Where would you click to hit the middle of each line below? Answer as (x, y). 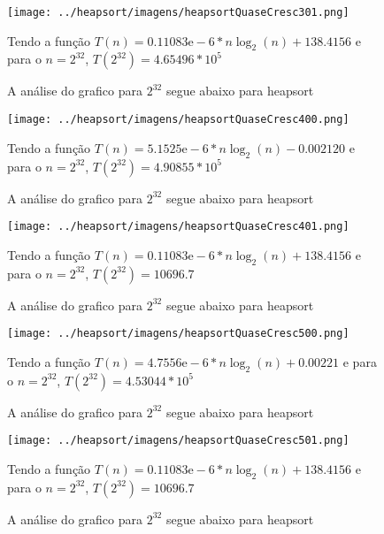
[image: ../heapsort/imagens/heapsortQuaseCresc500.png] (178, 334)
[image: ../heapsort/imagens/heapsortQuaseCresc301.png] (178, 12)
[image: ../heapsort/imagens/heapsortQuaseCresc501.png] (178, 441)
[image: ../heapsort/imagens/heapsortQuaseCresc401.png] (178, 227)
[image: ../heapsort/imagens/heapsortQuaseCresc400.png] (178, 120)
